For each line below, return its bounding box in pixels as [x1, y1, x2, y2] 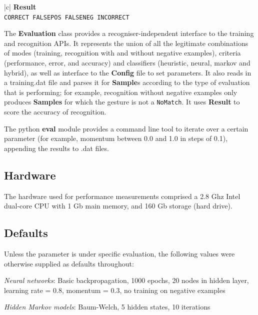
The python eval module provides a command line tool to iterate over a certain [4, 123, 248, 133]
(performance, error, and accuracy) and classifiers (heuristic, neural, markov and [4, 57, 250, 68]
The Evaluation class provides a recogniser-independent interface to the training [4, 28, 254, 38]
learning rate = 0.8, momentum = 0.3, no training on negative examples [4, 284, 225, 295]
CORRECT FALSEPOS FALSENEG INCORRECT [4, 13, 129, 21]
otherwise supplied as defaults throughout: [4, 258, 134, 268]
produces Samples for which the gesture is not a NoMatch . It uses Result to [4, 96, 240, 107]
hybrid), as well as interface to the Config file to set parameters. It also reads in [4, 67, 251, 77]
